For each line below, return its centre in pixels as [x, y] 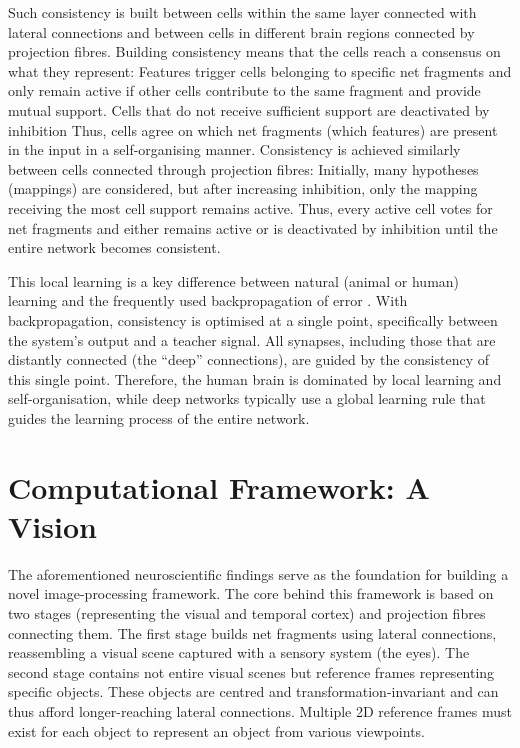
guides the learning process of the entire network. [159, 417]
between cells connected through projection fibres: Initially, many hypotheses [243, 168]
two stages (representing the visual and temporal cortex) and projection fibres [247, 612]
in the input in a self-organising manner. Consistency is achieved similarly [234, 149]
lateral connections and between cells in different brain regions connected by [241, 31]
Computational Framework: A [219, 486]
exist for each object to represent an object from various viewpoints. [216, 730]
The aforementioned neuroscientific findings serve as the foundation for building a [258, 573]
